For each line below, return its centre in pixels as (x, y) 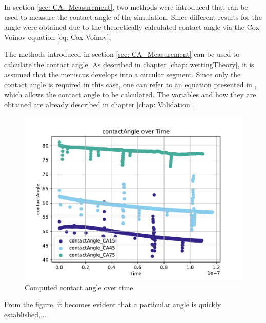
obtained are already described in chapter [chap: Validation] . (99, 104)
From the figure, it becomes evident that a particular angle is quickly (113, 304)
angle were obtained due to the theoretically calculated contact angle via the (125, 27)
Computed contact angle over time (79, 287)
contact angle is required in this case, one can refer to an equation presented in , (130, 84)
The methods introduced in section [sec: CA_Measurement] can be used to (122, 54)
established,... (25, 314)
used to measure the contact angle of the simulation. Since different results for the (133, 17)
